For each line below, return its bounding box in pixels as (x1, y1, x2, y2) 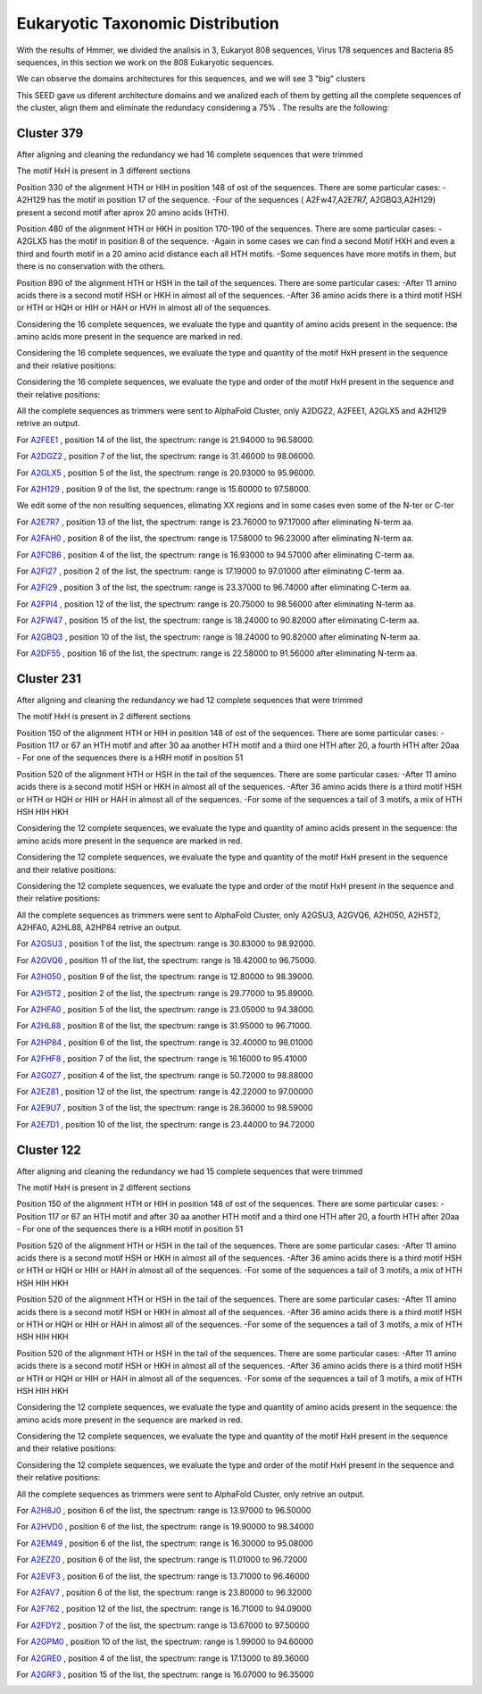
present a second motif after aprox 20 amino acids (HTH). (16, 206, 229, 218)
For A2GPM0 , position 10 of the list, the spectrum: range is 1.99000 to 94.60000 (16, 1636, 314, 1648)
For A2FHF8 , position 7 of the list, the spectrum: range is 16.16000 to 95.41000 (16, 1053, 308, 1064)
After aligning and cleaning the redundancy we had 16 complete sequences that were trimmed (16, 149, 363, 160)
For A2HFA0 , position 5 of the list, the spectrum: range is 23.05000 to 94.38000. (16, 1004, 316, 1015)
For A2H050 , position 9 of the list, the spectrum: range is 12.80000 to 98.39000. (16, 971, 315, 982)
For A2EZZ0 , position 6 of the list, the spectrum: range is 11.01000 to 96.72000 (16, 1555, 308, 1565)
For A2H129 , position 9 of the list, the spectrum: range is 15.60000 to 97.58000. (16, 483, 312, 494)
